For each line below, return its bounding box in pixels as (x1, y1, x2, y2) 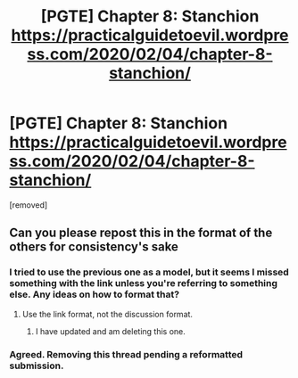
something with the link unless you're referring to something (9, 277, 278, 290)
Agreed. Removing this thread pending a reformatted (9, 348, 244, 360)
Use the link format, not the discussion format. (21, 308, 194, 319)
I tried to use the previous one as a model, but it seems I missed (9, 266, 290, 278)
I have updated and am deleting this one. (35, 325, 186, 336)
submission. (9, 359, 64, 372)
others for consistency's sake (9, 239, 178, 255)
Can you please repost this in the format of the (9, 226, 273, 241)
